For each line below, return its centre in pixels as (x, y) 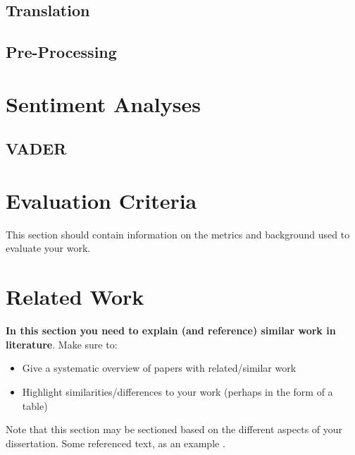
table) (35, 405)
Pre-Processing (61, 52)
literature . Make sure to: (62, 344)
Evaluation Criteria (101, 200)
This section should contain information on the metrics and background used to (178, 234)
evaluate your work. (48, 248)
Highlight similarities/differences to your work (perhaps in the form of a (177, 391)
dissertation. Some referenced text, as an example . (116, 443)
